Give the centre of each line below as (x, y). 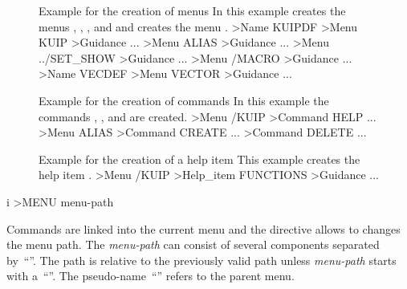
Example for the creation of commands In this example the (184, 100)
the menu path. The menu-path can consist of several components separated (193, 244)
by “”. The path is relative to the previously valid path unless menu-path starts (201, 260)
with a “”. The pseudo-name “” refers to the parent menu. (151, 276)
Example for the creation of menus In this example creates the (192, 10)
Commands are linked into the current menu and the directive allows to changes (203, 228)
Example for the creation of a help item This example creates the (199, 159)
